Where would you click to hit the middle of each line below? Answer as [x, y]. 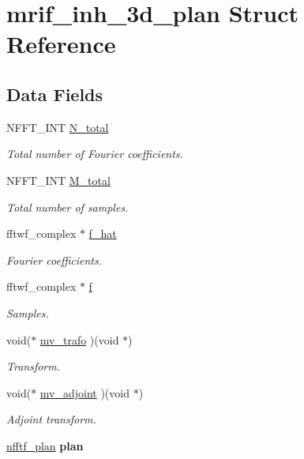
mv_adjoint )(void [84, 392]
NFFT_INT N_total [58, 127]
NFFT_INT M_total [58, 180]
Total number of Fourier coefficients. [95, 154]
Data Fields [55, 94]
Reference [61, 44]
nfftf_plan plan [45, 445]
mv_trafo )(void [79, 339]
